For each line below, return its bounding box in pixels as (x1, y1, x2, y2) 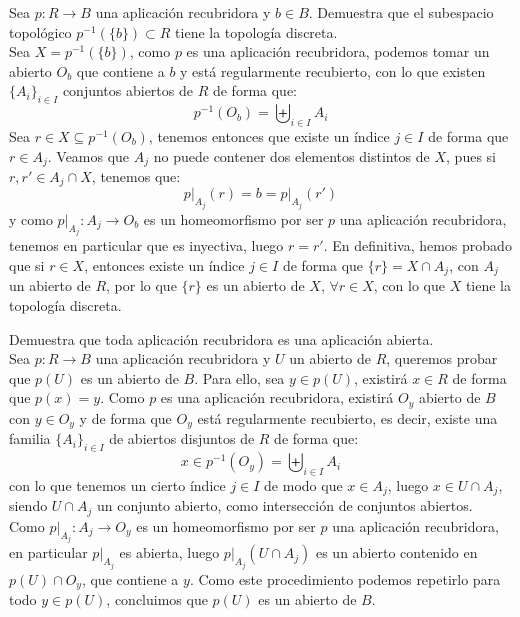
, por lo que (106, 275, 177, 296)
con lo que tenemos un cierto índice (9, 474, 226, 495)
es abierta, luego (119, 542, 220, 563)
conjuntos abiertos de (62, 80, 193, 101)
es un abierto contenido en (315, 542, 478, 563)
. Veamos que (47, 145, 130, 166)
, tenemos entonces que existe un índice (148, 125, 390, 146)
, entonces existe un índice (84, 254, 245, 275)
